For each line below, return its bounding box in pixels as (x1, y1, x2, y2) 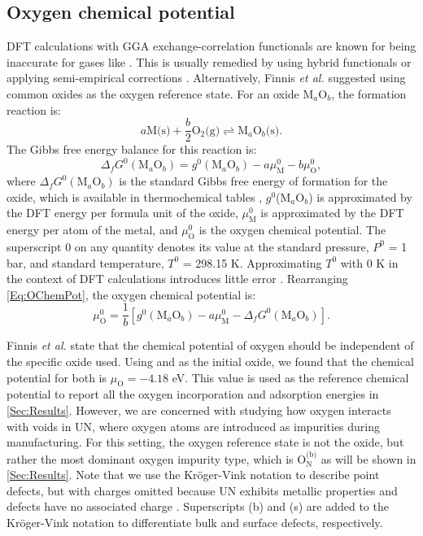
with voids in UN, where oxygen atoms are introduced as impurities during (7, 417, 381, 434)
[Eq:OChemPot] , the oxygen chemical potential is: (7, 285, 256, 303)
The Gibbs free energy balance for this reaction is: (7, 141, 257, 158)
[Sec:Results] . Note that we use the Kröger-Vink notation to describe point (7, 466, 380, 483)
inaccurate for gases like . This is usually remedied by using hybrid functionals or (7, 53, 412, 70)
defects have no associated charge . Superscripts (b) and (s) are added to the (7, 498, 389, 515)
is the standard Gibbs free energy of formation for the (119, 172, 388, 190)
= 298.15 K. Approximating (182, 254, 322, 271)
